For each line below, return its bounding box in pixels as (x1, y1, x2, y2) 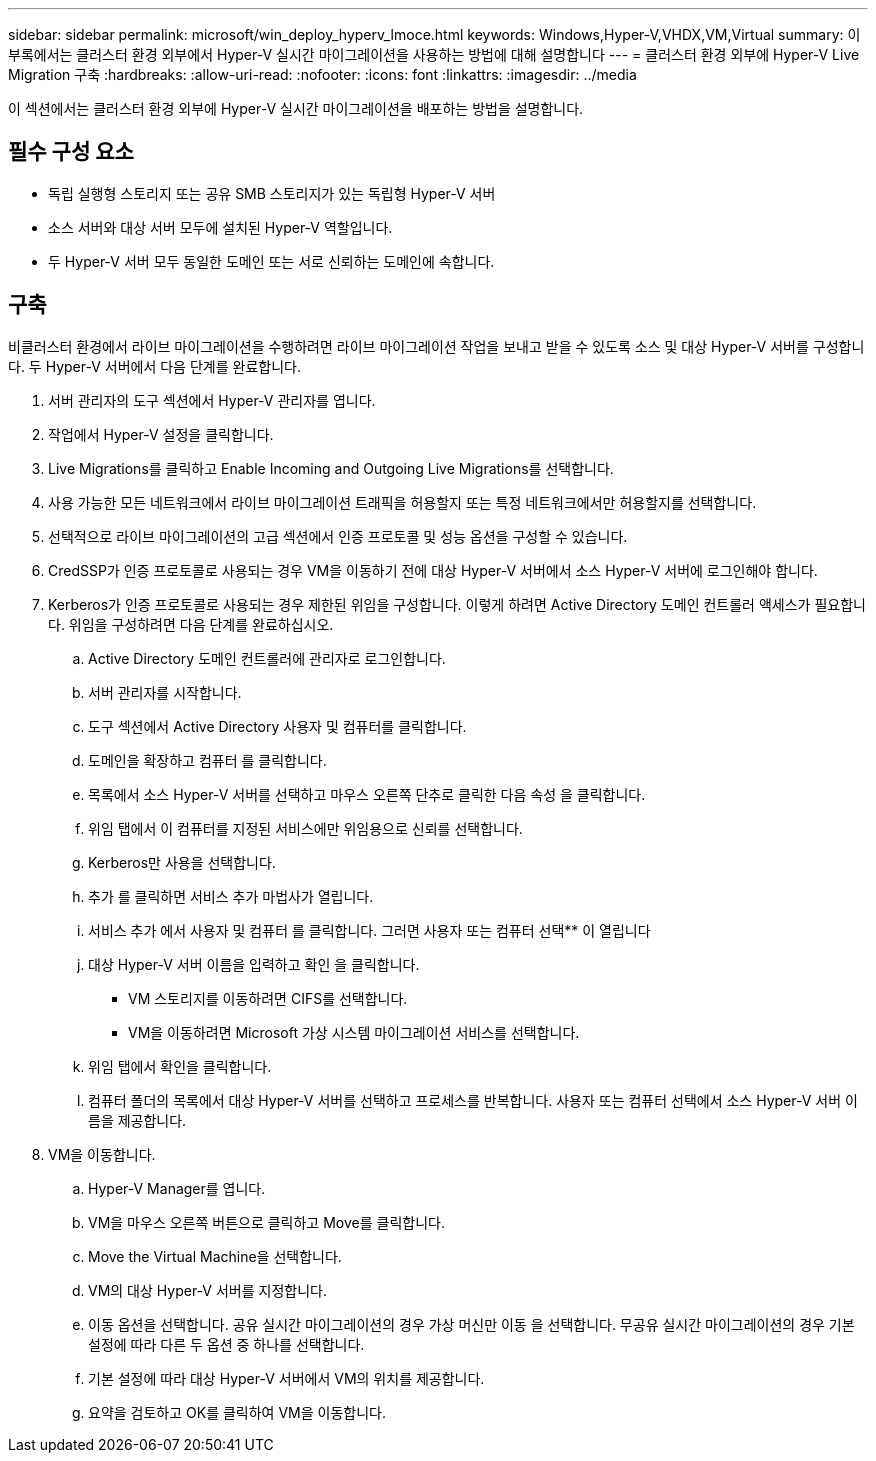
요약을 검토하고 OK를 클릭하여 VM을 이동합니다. (88, 1403, 386, 1421)
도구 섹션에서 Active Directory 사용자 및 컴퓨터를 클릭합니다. (88, 717, 467, 735)
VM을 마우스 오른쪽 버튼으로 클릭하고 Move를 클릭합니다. (88, 1213, 445, 1231)
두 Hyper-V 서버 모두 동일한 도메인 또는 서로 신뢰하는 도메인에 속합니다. (48, 252, 495, 270)
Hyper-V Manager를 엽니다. (88, 1179, 266, 1197)
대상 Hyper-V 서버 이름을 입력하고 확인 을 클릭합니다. (88, 955, 420, 973)
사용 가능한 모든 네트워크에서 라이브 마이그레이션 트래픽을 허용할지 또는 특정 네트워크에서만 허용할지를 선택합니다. (48, 493, 757, 511)
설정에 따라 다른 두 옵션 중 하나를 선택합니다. (88, 1335, 365, 1353)
